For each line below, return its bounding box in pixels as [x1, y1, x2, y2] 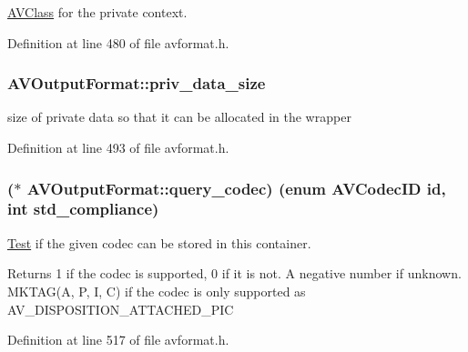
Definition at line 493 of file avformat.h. [7, 138, 229, 156]
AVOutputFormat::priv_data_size [7, 72, 266, 95]
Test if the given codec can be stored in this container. [7, 233, 311, 252]
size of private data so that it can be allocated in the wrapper [7, 107, 351, 126]
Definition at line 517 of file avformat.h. [7, 330, 229, 349]
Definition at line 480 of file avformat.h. [7, 33, 229, 52]
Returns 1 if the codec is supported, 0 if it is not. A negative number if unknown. [7, 264, 462, 283]
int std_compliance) [7, 197, 159, 220]
